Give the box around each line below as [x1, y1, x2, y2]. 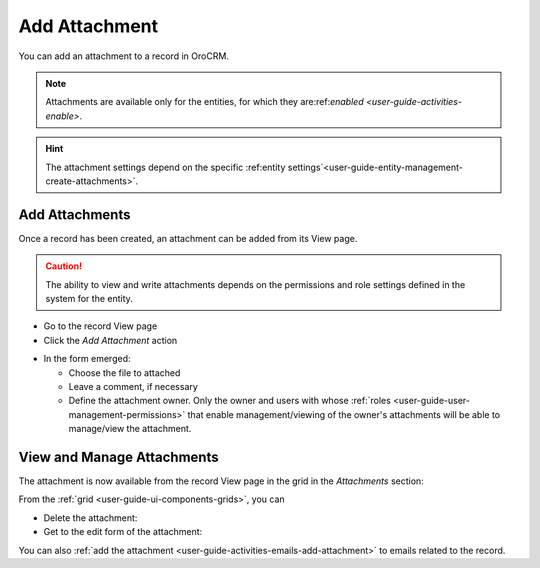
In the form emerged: [43, 353, 131, 365]
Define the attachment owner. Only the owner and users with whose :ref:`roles [68, 395, 392, 407]
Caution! [45, 260, 83, 272]
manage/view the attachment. [68, 423, 192, 435]
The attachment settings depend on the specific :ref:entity [45, 161, 286, 173]
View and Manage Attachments [18, 448, 219, 465]
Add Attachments [18, 206, 131, 223]
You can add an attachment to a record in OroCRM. [18, 50, 230, 62]
